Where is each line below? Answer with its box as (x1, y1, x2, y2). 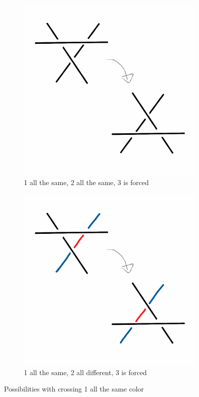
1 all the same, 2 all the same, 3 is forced (24, 177, 149, 187)
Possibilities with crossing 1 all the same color (4, 384, 144, 394)
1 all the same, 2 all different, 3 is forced (24, 367, 147, 377)
